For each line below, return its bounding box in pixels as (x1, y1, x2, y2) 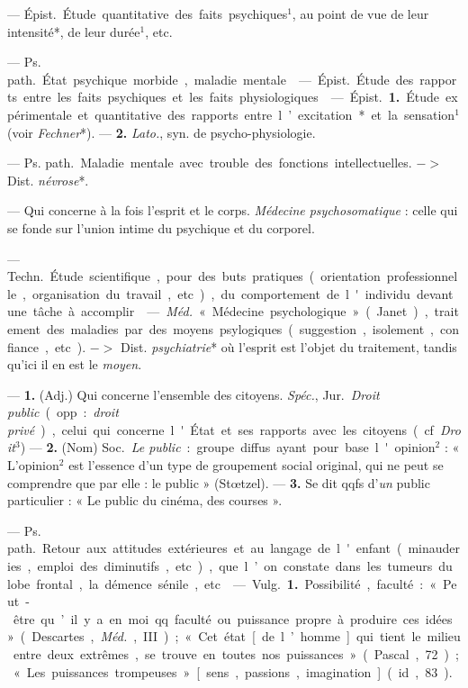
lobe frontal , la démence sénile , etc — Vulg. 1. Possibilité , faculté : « (7, 574, 436, 593)
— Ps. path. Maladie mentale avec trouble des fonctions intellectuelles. (7, 153, 412, 172)
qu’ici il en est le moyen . (7, 355, 142, 374)
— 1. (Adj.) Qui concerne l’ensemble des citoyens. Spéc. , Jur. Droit (7, 385, 380, 403)
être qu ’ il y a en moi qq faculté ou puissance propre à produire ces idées (13, 609, 453, 628)
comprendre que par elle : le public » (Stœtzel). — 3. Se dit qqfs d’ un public (7, 473, 430, 492)
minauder (408, 539, 461, 557)
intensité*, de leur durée (7, 22, 140, 41)
